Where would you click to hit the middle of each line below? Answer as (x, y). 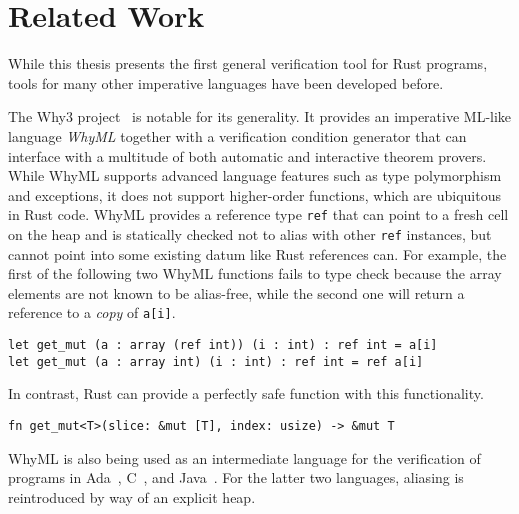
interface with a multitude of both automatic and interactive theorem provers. (247, 155)
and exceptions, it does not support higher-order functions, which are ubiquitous (254, 194)
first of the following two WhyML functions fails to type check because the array (255, 273)
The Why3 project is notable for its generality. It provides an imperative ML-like (260, 116)
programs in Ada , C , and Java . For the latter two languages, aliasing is (236, 477)
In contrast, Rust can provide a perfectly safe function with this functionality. (246, 393)
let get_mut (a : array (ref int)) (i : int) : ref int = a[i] (223, 345)
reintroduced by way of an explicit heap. (132, 496)
